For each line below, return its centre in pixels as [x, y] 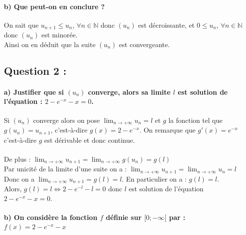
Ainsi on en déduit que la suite [50, 44]
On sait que [21, 25]
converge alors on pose [67, 120]
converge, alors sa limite [129, 92]
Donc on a [19, 178]
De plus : [18, 159]
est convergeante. [144, 44]
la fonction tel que [195, 120]
